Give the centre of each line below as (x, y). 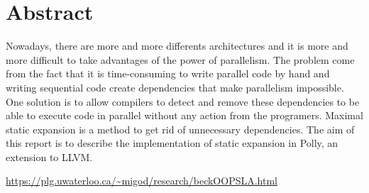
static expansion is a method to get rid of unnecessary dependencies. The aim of (180, 129)
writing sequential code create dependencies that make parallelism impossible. (175, 87)
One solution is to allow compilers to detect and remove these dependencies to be (183, 101)
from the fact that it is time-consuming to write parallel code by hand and (168, 73)
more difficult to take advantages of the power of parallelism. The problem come (180, 59)
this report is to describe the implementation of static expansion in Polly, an (172, 143)
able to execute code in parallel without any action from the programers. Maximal (184, 115)
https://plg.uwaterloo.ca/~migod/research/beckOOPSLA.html (142, 181)
